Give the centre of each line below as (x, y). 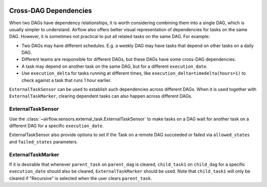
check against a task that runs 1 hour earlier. (67, 80)
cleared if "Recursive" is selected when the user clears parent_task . (81, 178)
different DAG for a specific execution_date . (56, 126)
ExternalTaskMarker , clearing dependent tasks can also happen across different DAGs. (101, 96)
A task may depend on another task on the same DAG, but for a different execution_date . (114, 66)
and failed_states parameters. (44, 141)
